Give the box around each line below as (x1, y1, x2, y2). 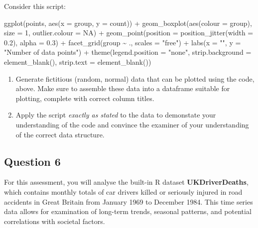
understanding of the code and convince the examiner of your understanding (15, 119, 249, 129)
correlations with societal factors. (4, 216, 105, 226)
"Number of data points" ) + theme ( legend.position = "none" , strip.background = (4, 47, 252, 57)
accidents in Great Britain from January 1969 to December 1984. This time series (4, 196, 253, 207)
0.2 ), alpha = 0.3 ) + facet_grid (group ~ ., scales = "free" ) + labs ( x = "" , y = (4, 37, 241, 47)
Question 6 (4, 153, 61, 169)
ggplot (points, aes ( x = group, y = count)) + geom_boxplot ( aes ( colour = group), (4, 17, 252, 28)
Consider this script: (4, 1, 66, 11)
